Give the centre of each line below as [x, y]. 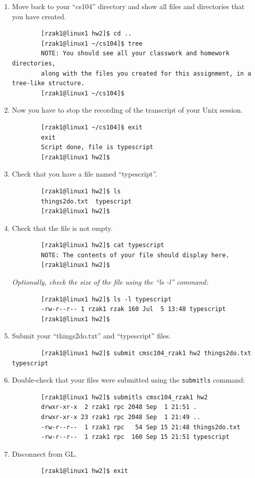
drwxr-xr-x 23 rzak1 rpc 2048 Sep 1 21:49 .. [121, 417]
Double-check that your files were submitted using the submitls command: [129, 380]
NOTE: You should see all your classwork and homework [135, 54]
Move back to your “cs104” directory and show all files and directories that [128, 6]
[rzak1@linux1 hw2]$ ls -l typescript [106, 299]
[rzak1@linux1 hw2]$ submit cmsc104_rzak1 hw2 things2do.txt [146, 353]
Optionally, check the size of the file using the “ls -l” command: [110, 282]
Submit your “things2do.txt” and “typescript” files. [91, 336]
